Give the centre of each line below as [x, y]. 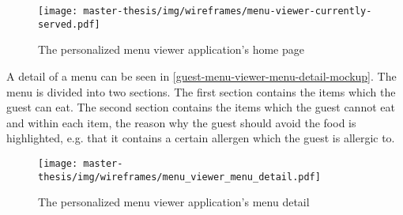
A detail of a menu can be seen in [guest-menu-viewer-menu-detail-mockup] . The [201, 75]
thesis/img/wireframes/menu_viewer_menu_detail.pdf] [179, 177]
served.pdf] [69, 24]
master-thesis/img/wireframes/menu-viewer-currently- [228, 11]
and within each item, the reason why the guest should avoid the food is [181, 122]
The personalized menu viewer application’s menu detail [174, 202]
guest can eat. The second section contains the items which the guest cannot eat [201, 107]
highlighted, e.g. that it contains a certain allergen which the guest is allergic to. [201, 138]
